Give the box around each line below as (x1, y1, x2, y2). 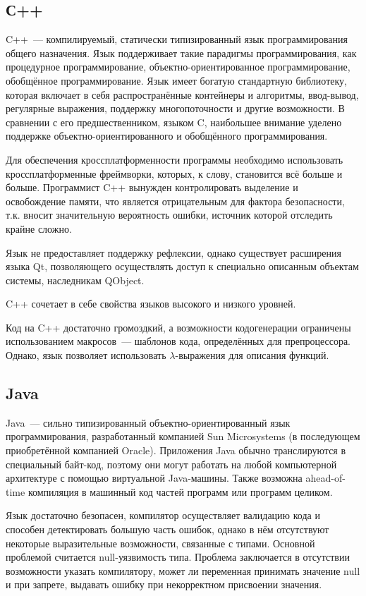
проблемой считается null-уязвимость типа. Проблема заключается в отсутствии (6, 549, 350, 564)
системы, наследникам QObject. (6, 272, 145, 287)
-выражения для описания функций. (175, 348, 329, 363)
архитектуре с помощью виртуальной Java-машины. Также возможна (6, 470, 303, 485)
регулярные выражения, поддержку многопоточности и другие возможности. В (6, 101, 345, 116)
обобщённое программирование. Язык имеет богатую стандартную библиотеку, (6, 73, 347, 87)
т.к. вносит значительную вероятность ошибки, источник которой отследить (6, 207, 333, 222)
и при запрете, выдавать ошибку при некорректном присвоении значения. (6, 577, 322, 592)
